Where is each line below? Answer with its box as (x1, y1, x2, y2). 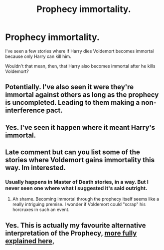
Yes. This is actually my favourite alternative (5, 221, 146, 230)
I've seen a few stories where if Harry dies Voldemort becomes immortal (5, 48, 154, 54)
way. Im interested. (5, 164, 66, 172)
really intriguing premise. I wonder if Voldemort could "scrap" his (12, 201, 146, 208)
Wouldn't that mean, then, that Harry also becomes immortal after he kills (5, 63, 156, 69)
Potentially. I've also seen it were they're (5, 83, 134, 91)
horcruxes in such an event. (12, 207, 70, 213)
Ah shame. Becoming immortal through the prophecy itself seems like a (12, 196, 160, 202)
